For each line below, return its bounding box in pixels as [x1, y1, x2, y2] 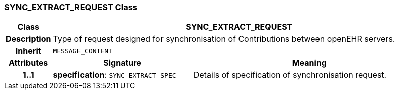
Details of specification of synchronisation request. [193, 70, 387, 80]
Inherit [15, 46, 41, 56]
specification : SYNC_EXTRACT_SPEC [53, 70, 176, 80]
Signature [103, 58, 141, 68]
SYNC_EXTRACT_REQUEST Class [4, 2, 137, 12]
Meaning [292, 58, 327, 68]
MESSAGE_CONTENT [53, 47, 112, 55]
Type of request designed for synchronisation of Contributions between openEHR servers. [53, 34, 395, 44]
